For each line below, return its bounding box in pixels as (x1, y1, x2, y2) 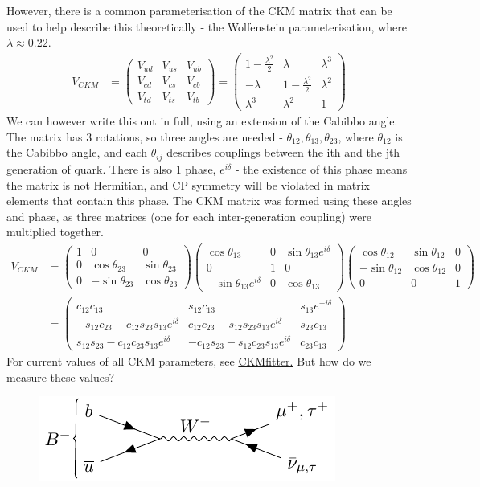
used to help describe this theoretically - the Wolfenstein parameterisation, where (6, 18, 407, 35)
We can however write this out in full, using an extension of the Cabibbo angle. (6, 113, 398, 129)
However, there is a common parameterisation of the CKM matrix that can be (6, 2, 392, 18)
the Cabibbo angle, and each (6, 144, 148, 161)
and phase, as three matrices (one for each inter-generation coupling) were (6, 207, 371, 224)
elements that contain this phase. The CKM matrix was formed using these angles (6, 192, 412, 209)
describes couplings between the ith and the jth (166, 144, 400, 161)
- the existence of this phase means (235, 160, 408, 177)
